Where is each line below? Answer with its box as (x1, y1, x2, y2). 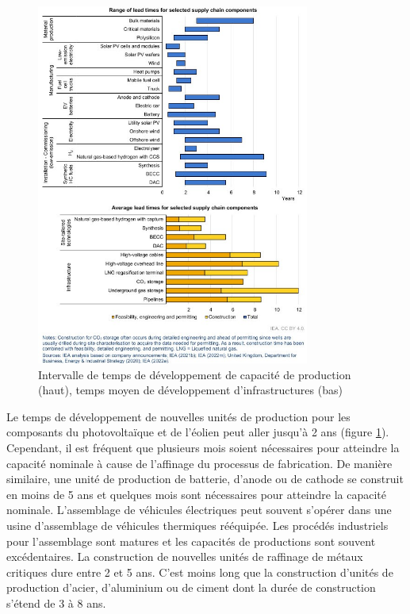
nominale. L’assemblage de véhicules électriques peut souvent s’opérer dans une (6, 501, 392, 518)
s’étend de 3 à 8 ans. (6, 595, 106, 612)
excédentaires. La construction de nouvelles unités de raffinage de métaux (6, 548, 363, 565)
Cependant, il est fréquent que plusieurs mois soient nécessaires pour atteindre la (6, 439, 400, 456)
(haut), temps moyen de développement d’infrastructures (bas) (38, 382, 343, 398)
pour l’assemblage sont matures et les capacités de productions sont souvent (6, 532, 376, 549)
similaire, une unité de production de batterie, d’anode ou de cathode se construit (6, 470, 404, 487)
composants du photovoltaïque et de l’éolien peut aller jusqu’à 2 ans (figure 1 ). (6, 424, 389, 440)
